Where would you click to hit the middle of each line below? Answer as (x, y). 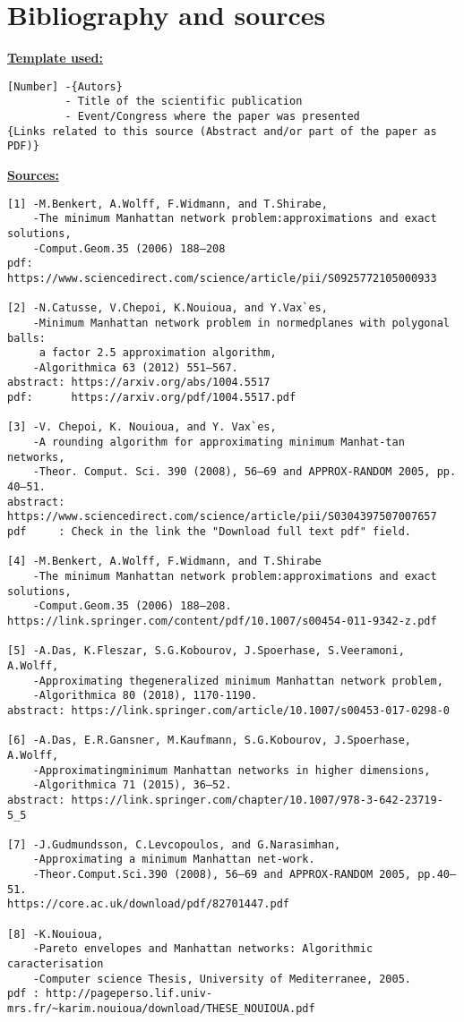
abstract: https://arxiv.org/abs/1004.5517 (139, 383)
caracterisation (56, 964)
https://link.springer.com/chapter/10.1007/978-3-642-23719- (257, 800)
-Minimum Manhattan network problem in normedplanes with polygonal (241, 323)
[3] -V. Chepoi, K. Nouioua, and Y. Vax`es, (142, 427)
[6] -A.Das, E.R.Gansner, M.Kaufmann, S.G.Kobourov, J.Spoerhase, (210, 741)
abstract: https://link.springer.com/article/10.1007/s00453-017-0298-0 (228, 710)
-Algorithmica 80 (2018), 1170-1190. (145, 696)
